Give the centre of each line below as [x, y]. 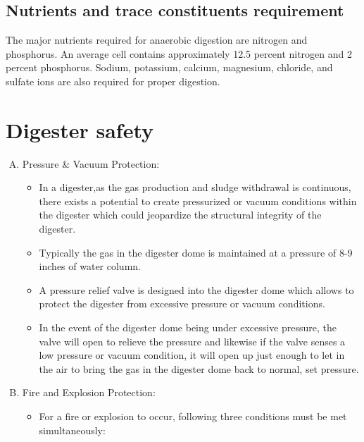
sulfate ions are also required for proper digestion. [113, 81]
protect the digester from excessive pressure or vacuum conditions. [182, 303]
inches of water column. [90, 266]
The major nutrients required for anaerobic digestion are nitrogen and [157, 40]
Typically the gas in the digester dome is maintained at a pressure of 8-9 [196, 252]
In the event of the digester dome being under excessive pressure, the [188, 327]
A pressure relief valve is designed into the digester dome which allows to [196, 289]
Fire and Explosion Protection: [89, 392]
